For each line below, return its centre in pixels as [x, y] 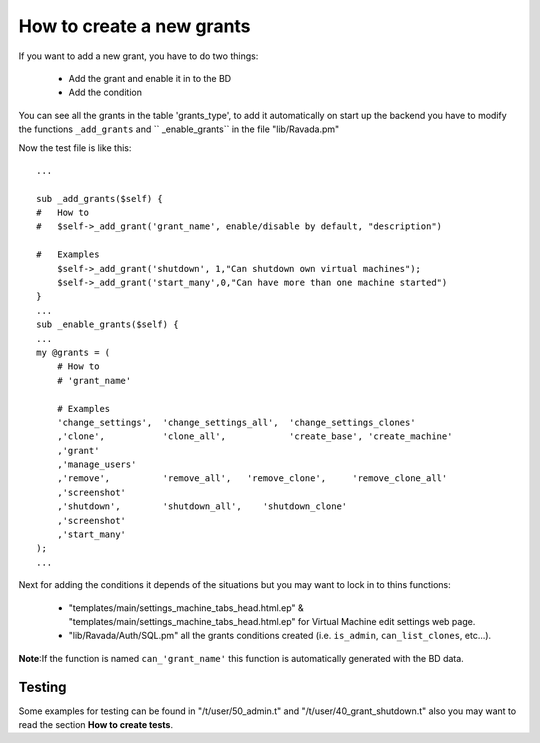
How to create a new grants [134, 26]
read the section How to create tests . [96, 725]
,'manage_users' [96, 464]
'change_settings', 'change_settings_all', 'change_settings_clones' [236, 422]
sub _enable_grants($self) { [107, 324]
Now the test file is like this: [75, 147]
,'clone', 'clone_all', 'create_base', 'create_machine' [254, 436]
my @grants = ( [73, 352]
